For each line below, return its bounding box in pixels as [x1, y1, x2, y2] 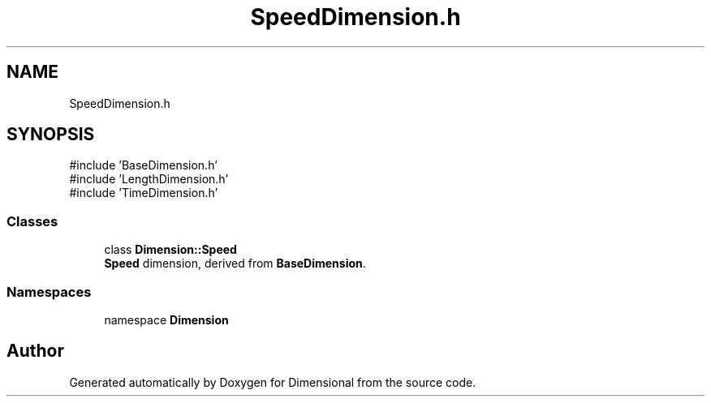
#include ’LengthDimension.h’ [69, 172, 229, 186]
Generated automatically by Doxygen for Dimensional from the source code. [69, 375, 476, 389]
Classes [6, 212, 58, 229]
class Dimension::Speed [104, 242, 237, 257]
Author [6, 341, 64, 362]
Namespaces [6, 283, 92, 300]
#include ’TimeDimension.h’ [69, 186, 218, 200]
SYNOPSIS [6, 124, 95, 145]
